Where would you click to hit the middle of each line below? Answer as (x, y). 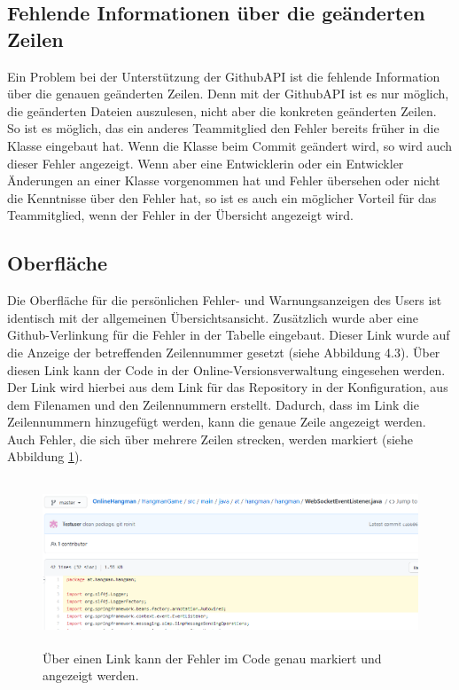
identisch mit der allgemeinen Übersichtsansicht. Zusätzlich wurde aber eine (213, 317)
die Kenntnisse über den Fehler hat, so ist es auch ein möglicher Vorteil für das (222, 197)
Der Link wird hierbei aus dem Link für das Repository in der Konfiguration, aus (228, 387)
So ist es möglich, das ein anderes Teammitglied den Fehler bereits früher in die (223, 128)
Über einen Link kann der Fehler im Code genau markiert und (212, 658)
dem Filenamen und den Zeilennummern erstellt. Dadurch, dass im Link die (213, 404)
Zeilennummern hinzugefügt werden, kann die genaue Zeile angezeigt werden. (217, 422)
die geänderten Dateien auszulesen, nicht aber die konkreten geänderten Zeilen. (222, 110)
